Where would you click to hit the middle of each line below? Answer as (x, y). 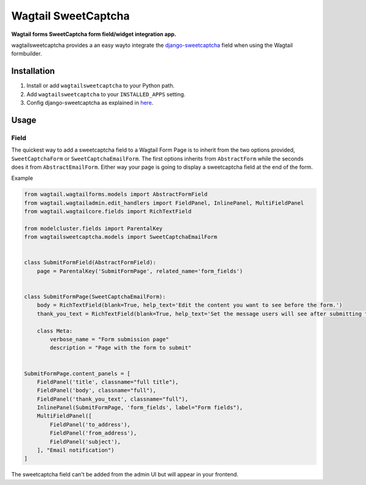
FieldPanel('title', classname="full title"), (108, 382)
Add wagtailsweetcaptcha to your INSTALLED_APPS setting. (106, 94)
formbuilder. (27, 54)
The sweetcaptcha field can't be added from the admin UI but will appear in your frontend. (125, 475)
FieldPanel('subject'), (85, 441)
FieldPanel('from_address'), (93, 433)
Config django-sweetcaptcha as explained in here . (90, 103)
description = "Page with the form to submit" (120, 348)
